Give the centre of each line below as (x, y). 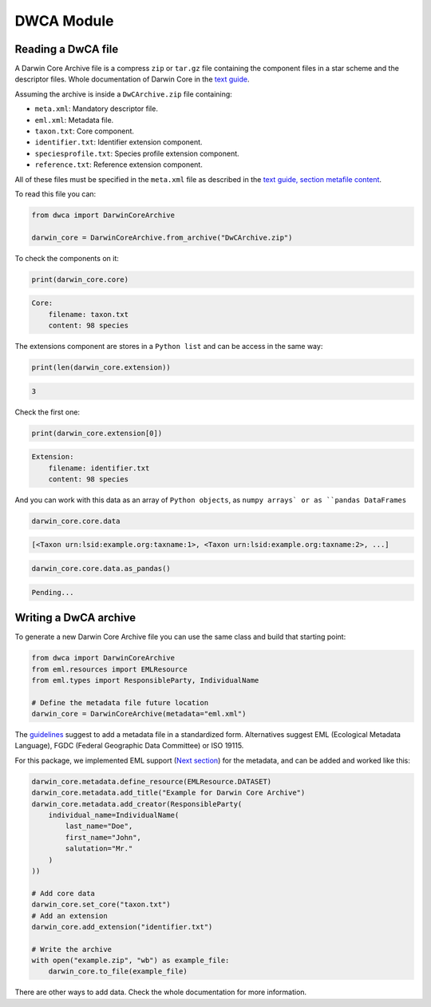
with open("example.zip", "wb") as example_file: (130, 961)
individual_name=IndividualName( (114, 815)
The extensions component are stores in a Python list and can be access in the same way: (169, 347)
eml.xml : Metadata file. (74, 120)
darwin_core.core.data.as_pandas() (101, 569)
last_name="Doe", (99, 826)
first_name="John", (103, 837)
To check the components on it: (67, 258)
